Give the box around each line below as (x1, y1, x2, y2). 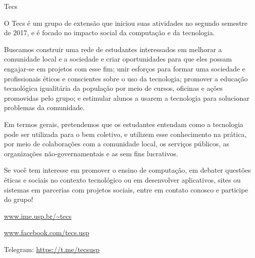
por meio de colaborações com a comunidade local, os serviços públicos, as (4, 138, 229, 149)
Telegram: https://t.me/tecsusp (4, 244, 100, 254)
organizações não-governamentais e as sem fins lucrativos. (4, 148, 178, 158)
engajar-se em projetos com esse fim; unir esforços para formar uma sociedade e (4, 63, 246, 73)
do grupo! (4, 194, 33, 204)
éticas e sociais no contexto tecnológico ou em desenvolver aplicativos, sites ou (4, 174, 241, 185)
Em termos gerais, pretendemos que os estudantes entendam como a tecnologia (4, 119, 244, 129)
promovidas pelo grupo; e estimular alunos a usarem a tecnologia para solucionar (4, 92, 250, 103)
